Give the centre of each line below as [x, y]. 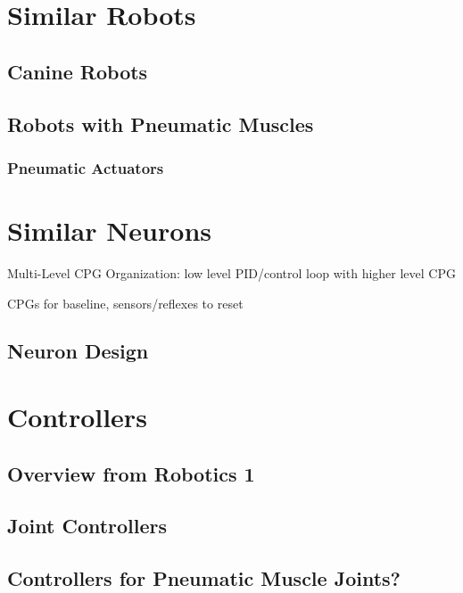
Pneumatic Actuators [86, 167]
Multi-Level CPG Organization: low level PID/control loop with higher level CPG [231, 272]
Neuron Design [78, 351]
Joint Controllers [87, 526]
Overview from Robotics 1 [131, 473]
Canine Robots [78, 71]
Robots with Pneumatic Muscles [161, 124]
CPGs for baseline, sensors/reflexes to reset [125, 303]
